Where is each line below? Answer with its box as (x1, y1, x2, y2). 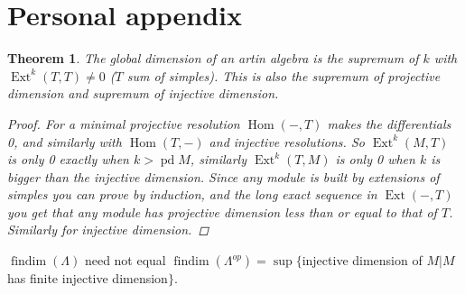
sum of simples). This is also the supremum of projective (126, 66, 441, 85)
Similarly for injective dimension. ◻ (7, 220, 209, 239)
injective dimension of (302, 251, 423, 270)
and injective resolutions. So (209, 132, 365, 151)
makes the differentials (327, 114, 451, 133)
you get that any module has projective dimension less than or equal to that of (7, 202, 437, 221)
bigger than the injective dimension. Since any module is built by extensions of (7, 167, 440, 186)
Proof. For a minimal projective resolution (7, 114, 240, 133)
